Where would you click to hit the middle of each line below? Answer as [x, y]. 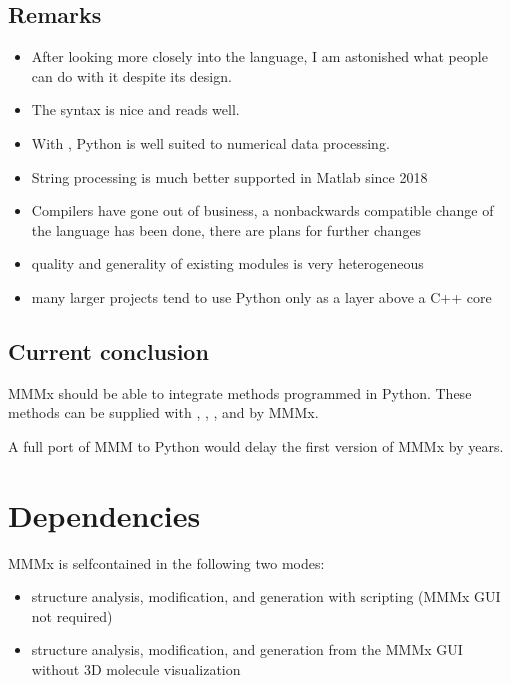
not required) [72, 615]
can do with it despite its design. [131, 75]
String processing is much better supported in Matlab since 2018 [229, 176]
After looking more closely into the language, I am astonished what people [259, 56]
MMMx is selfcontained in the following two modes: [166, 562]
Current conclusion [108, 350]
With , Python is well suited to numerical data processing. [210, 142]
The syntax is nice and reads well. [135, 109]
